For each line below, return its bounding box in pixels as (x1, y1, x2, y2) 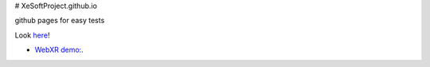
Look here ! (14, 30, 50, 40)
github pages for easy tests (14, 16, 105, 26)
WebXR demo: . (34, 45, 84, 55)
